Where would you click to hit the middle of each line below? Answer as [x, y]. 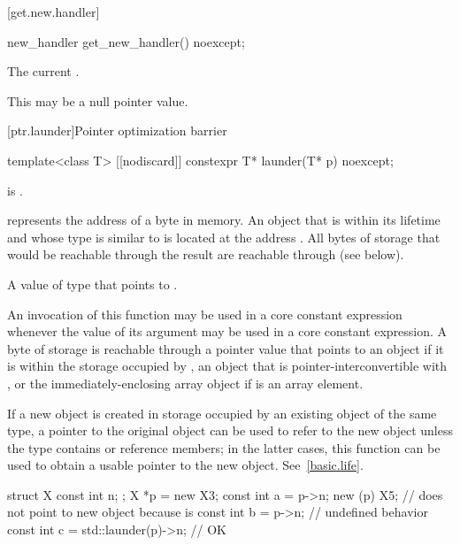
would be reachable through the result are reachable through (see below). [206, 254]
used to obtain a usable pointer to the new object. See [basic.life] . [185, 465]
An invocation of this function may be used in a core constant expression [205, 314]
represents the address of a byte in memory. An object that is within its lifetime [224, 220]
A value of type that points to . [92, 284]
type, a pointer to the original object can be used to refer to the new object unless [230, 430]
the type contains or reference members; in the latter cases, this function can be [224, 447]
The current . [43, 71]
